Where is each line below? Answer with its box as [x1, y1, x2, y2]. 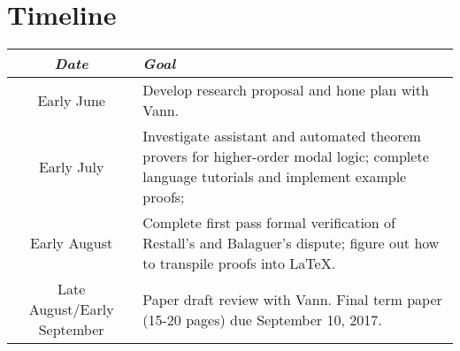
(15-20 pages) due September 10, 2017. [142, 309, 382, 330]
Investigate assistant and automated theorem [142, 126, 421, 147]
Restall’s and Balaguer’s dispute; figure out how [142, 233, 440, 254]
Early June [37, 89, 105, 111]
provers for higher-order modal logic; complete [142, 146, 429, 167]
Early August [30, 233, 113, 254]
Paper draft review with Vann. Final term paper [142, 288, 442, 309]
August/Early [28, 299, 114, 320]
